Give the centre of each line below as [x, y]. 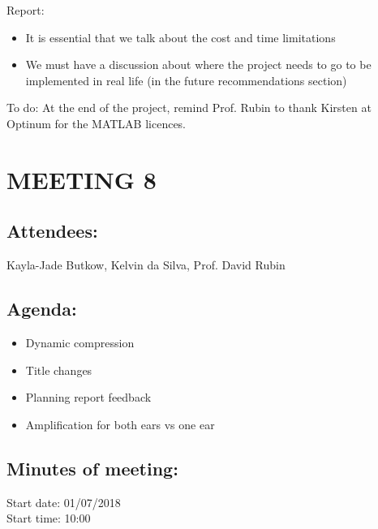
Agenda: [42, 309]
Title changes [59, 370]
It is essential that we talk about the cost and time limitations [180, 37]
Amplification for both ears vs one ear [120, 424]
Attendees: [52, 231]
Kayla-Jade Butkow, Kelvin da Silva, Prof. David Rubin [146, 265]
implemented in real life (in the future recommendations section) [186, 80]
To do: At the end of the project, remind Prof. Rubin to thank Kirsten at [189, 108]
